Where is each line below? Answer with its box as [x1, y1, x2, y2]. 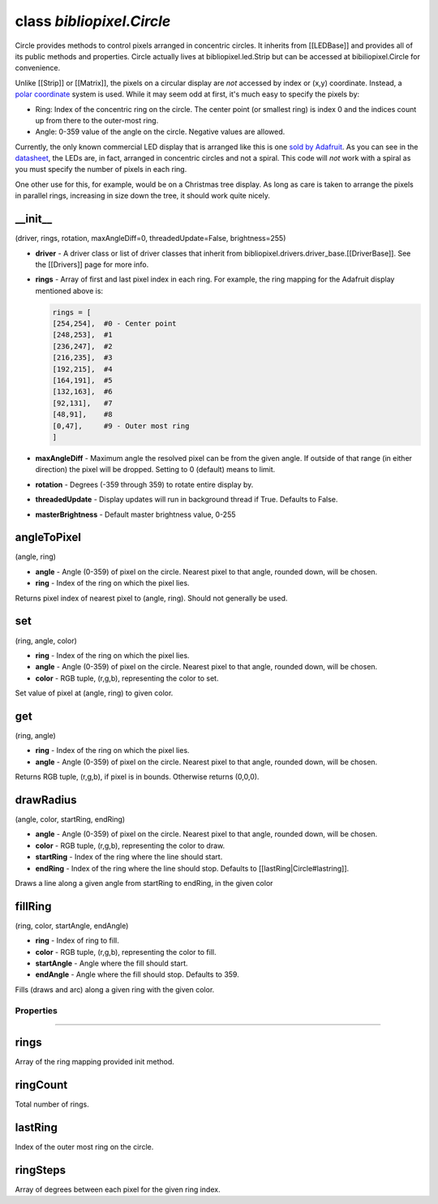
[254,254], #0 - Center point [52, 319, 178, 329]
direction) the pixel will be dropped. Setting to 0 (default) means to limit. [35, 465, 276, 475]
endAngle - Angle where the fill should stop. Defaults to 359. [35, 970, 239, 979]
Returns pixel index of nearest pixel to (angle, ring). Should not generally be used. [15, 593, 288, 603]
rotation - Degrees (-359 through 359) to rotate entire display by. [35, 479, 254, 489]
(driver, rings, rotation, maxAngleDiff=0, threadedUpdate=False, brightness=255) [15, 234, 286, 243]
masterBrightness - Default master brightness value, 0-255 [35, 510, 236, 519]
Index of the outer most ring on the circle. [15, 1142, 154, 1152]
